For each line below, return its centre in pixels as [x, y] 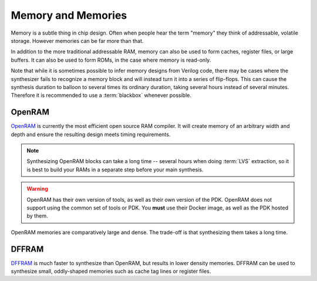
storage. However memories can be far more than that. [77, 40]
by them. [37, 216]
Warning [37, 189]
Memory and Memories [69, 15]
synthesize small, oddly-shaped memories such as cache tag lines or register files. [111, 271]
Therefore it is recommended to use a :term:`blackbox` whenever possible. [101, 95]
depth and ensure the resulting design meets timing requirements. [91, 134]
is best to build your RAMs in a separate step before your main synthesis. [115, 170]
